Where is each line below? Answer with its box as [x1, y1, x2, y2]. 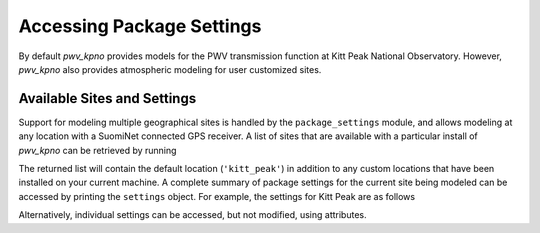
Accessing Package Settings [18, 15, 262, 37]
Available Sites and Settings [18, 90, 197, 107]
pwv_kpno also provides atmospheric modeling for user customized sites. [18, 63, 322, 75]
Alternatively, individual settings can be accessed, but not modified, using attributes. [18, 209, 367, 221]
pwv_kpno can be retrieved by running [18, 144, 177, 156]
